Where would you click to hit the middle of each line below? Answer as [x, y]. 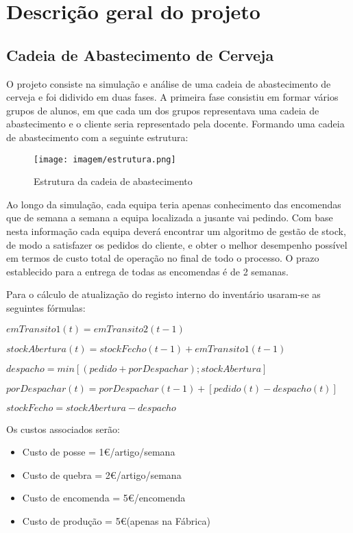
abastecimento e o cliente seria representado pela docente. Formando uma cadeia [175, 124]
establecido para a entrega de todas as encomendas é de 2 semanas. [147, 271]
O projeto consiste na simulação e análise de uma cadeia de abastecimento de [169, 83]
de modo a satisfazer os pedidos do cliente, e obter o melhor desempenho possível [177, 244]
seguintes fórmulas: [46, 307]
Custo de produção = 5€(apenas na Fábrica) [116, 520]
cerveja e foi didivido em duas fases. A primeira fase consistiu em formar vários [172, 97]
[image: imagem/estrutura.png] [105, 159]
